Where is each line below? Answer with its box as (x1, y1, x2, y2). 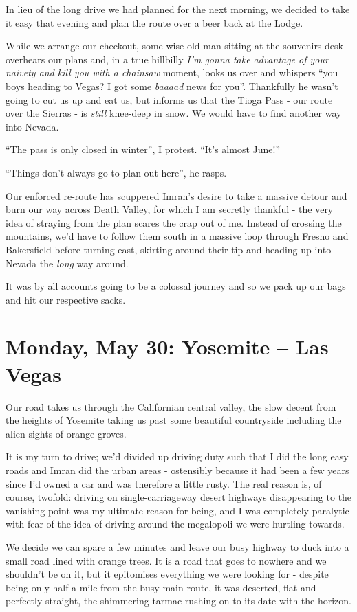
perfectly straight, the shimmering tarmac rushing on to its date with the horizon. (6, 593, 352, 608)
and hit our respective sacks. (6, 292, 126, 306)
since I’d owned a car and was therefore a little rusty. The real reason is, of (6, 476, 322, 490)
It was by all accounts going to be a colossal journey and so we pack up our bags (6, 279, 346, 293)
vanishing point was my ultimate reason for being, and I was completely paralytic (6, 503, 349, 517)
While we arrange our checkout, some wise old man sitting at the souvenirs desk (6, 38, 343, 53)
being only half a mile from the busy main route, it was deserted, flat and (6, 580, 316, 594)
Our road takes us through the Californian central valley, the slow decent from (6, 399, 336, 413)
